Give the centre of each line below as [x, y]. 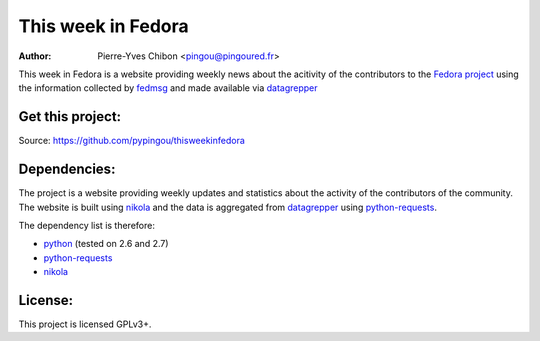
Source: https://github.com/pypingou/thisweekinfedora [131, 141]
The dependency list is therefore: [86, 225]
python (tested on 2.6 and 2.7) [106, 244]
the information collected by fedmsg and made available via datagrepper [168, 88]
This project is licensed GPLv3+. [85, 324]
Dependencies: [67, 169]
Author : [35, 56]
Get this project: [70, 116]
